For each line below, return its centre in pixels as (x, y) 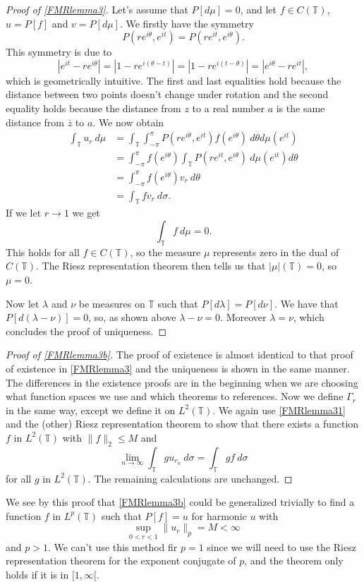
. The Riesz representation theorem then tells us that (151, 266)
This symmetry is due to (59, 52)
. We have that (307, 303)
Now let (23, 303)
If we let (24, 213)
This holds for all (43, 252)
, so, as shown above (132, 317)
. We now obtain (128, 122)
